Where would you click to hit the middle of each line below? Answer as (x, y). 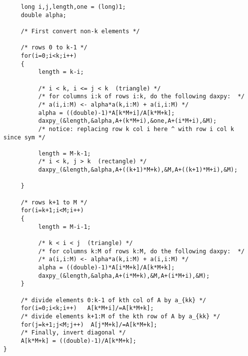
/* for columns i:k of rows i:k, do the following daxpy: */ (141, 97)
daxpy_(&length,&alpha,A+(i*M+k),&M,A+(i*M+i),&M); (124, 276)
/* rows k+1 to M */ (54, 202)
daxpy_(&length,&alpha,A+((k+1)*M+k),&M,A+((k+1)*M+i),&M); (138, 170)
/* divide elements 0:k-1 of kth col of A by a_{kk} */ (114, 300)
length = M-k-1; (64, 153)
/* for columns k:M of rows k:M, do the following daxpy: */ (141, 251)
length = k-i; (61, 72)
